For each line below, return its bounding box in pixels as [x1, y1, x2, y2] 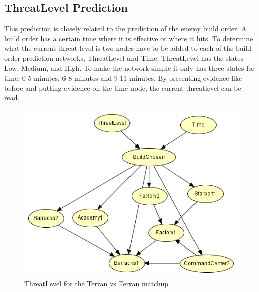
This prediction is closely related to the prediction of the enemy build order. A [4, 23, 247, 34]
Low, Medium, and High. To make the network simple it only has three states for [4, 62, 255, 73]
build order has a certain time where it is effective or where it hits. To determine [4, 33, 253, 43]
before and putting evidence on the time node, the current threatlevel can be [4, 82, 241, 93]
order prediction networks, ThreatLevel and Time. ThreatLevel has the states [4, 52, 243, 63]
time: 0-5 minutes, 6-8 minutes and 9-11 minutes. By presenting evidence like [4, 72, 242, 83]
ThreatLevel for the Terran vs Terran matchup [24, 278, 168, 288]
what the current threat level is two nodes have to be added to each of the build [4, 43, 252, 53]
